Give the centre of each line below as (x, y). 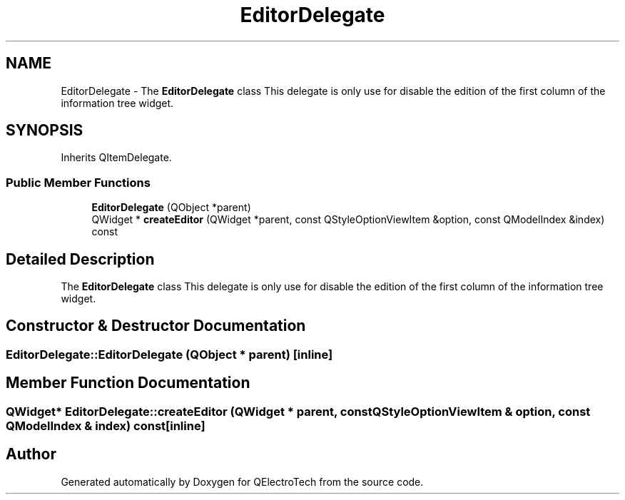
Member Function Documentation (128, 383)
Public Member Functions (78, 182)
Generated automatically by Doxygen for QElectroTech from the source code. (242, 481)
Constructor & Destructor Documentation (156, 326)
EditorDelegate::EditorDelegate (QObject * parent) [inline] (169, 354)
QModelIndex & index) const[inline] (106, 425)
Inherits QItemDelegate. (116, 158)
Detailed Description (80, 259)
